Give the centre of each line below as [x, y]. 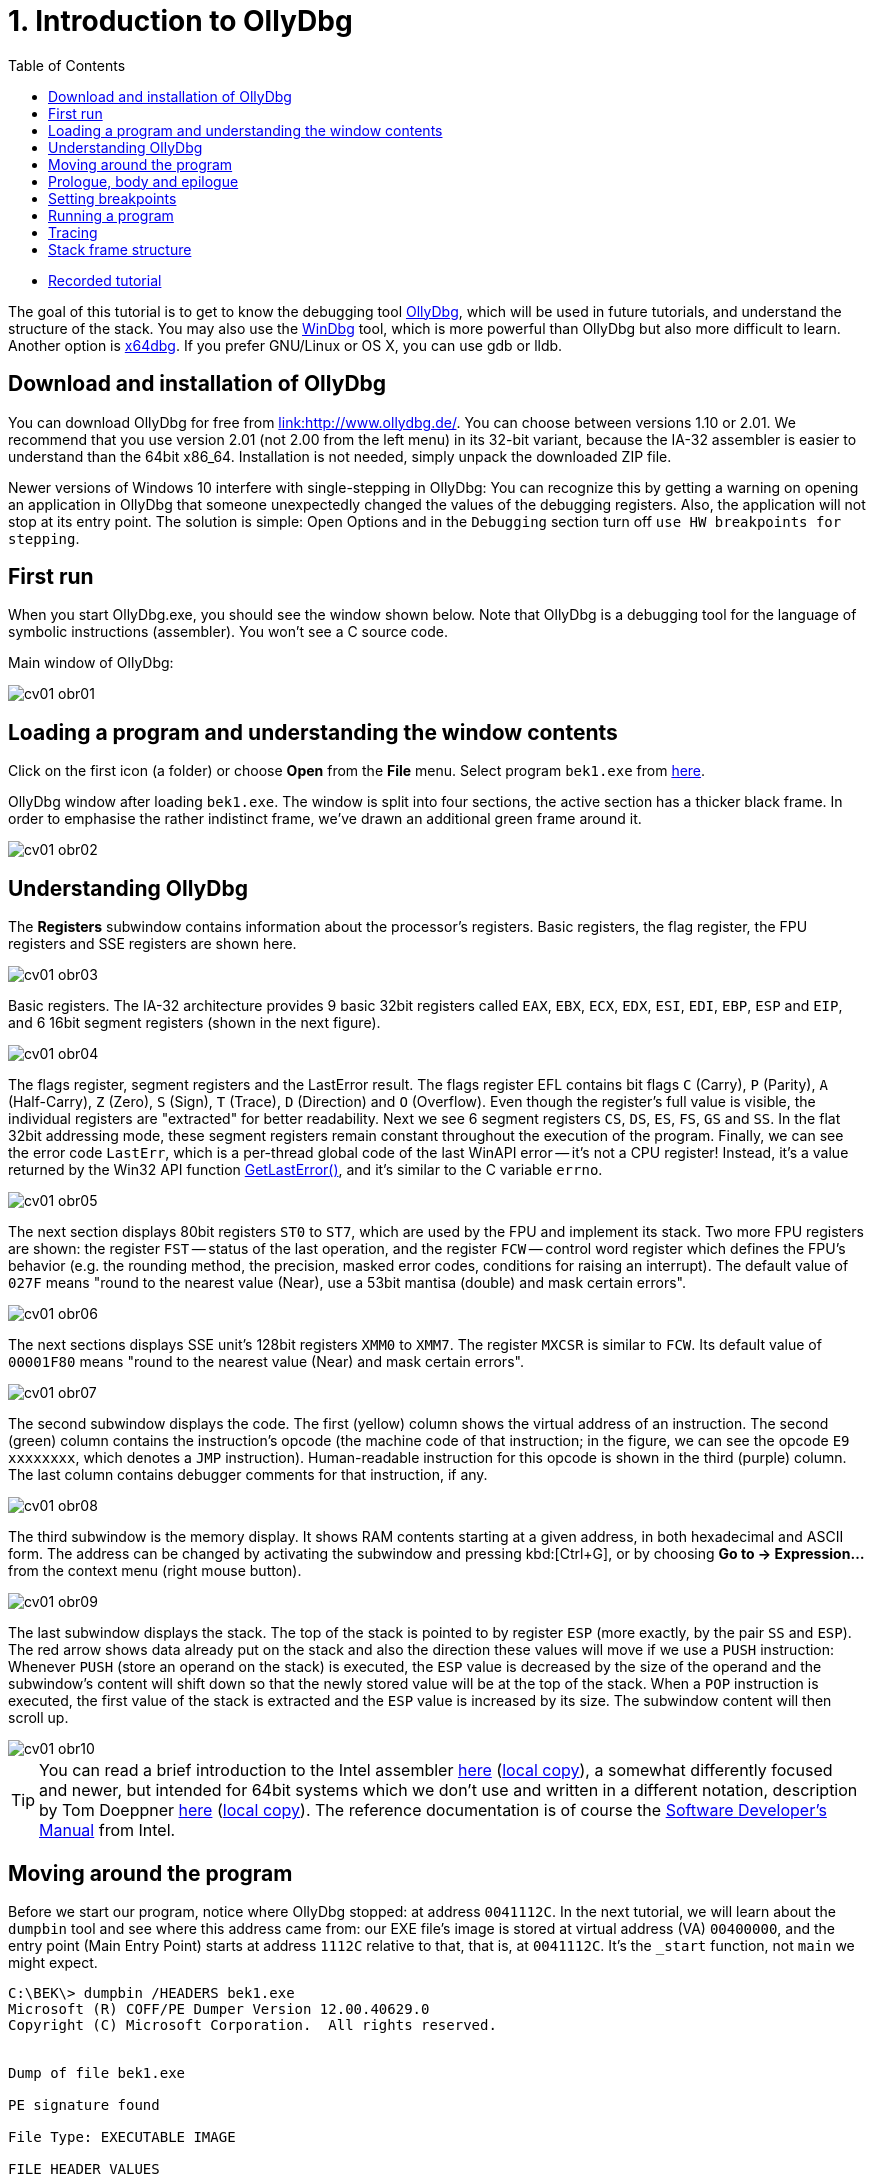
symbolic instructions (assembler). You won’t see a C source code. [228, 632]
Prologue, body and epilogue [143, 181]
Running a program [111, 215]
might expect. [53, 1962]
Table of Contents [67, 65]
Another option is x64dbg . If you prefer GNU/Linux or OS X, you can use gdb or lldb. [285, 345]
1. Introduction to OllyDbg [180, 21]
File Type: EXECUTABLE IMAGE [122, 2136]
